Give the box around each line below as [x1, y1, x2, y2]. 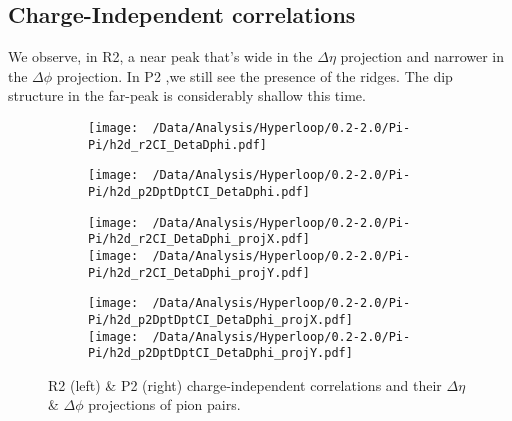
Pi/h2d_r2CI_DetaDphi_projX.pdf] [88, 232, 310, 247]
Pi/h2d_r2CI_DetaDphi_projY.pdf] [88, 265, 310, 280]
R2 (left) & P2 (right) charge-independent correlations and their [48, 374, 442, 395]
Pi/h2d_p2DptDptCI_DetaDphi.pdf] [88, 184, 310, 199]
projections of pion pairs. [88, 394, 241, 415]
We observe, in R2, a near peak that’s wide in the [8, 46, 313, 67]
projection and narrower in [340, 46, 505, 67]
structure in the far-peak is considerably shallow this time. [8, 85, 366, 106]
